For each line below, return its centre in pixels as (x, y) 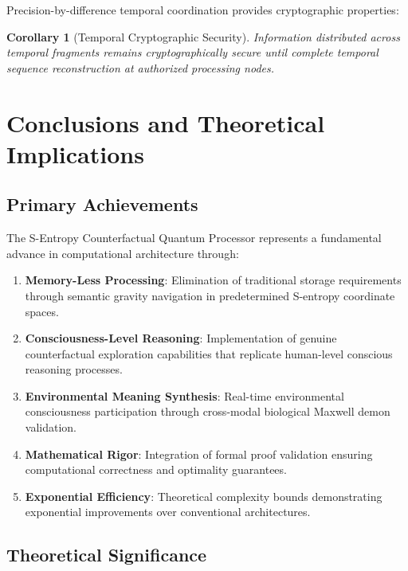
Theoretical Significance (107, 555)
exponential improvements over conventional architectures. (168, 512)
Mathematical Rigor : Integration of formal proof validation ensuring (199, 454)
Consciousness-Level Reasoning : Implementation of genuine (181, 338)
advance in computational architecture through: (123, 253)
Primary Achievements (102, 204)
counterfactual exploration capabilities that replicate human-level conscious (209, 353)
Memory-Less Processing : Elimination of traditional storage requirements (213, 280)
